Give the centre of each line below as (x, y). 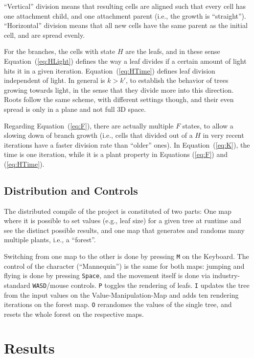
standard (17, 285)
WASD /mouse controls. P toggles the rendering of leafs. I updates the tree (141, 285)
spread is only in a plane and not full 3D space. (75, 109)
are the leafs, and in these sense (173, 51)
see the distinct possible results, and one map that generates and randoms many (124, 230)
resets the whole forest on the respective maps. (74, 314)
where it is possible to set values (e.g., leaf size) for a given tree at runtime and (123, 220)
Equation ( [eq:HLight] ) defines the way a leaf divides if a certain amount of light (125, 61)
